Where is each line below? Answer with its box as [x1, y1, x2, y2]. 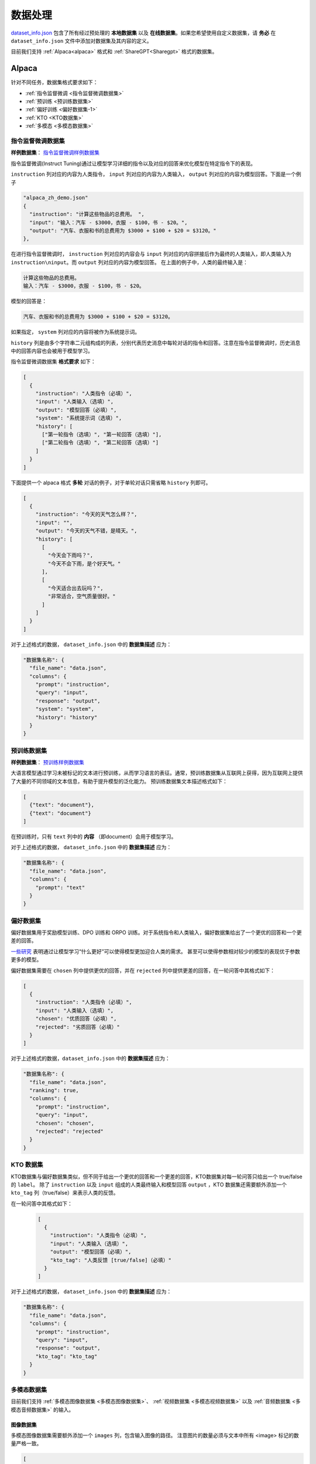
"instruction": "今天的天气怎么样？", [35, 511, 138, 518]
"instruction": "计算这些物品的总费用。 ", [29, 211, 145, 218]
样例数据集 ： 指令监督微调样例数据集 [11, 149, 99, 156]
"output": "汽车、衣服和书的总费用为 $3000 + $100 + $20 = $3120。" [29, 227, 217, 234]
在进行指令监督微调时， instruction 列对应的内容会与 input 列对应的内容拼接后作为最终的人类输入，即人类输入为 [11, 251, 292, 258]
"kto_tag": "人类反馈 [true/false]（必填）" [50, 1257, 172, 1263]
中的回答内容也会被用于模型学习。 [11, 347, 93, 354]
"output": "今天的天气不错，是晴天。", [35, 528, 138, 534]
